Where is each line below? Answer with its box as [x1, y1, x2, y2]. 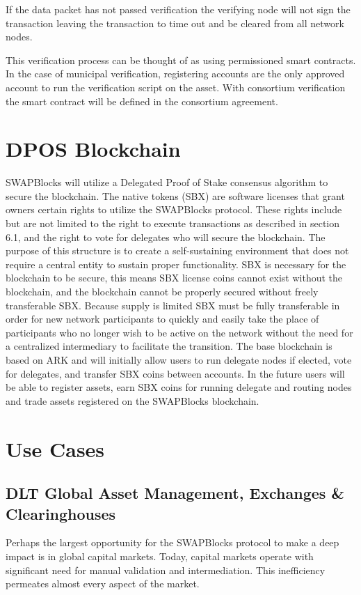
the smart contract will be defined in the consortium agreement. [6, 93, 278, 108]
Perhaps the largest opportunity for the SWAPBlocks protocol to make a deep [6, 535, 339, 550]
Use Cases [6, 434, 105, 463]
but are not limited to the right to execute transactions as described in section [6, 216, 340, 231]
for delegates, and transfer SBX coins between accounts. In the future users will [6, 366, 345, 380]
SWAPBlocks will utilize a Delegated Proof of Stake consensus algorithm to [6, 175, 328, 190]
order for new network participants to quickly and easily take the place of [6, 311, 319, 326]
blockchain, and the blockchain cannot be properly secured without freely [6, 284, 319, 299]
